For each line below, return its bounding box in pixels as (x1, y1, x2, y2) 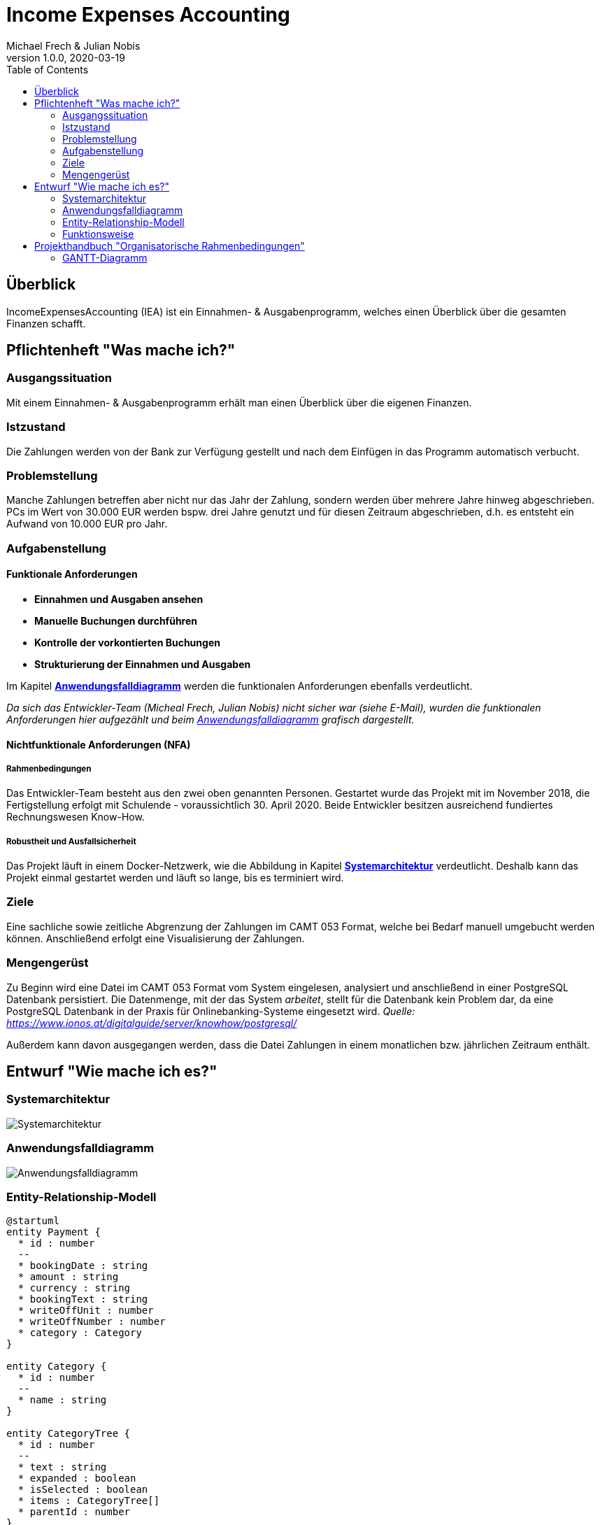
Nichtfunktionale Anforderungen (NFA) (6, 738, 191, 751)
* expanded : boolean (17, 1473, 136, 1484)
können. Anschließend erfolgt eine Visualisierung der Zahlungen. (6, 932, 305, 944)
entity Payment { (6, 1226, 101, 1238)
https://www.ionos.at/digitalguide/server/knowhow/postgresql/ (6, 1016, 297, 1029)
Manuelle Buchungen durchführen (34, 614, 198, 627)
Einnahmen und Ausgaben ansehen (34, 593, 203, 605)
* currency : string (17, 1282, 131, 1294)
